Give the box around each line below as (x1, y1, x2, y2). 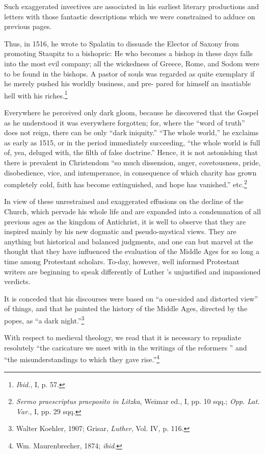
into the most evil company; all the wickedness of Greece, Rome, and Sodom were (4, 58, 259, 68)
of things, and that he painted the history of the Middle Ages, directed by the (4, 303, 248, 314)
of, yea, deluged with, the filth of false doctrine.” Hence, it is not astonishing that (4, 147, 258, 158)
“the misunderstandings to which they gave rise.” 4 (4, 352, 160, 365)
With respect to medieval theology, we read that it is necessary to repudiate (4, 332, 242, 343)
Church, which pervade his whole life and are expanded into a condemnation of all (4, 206, 261, 216)
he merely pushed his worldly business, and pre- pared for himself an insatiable (4, 78, 251, 89)
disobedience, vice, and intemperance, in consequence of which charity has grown (4, 167, 257, 178)
